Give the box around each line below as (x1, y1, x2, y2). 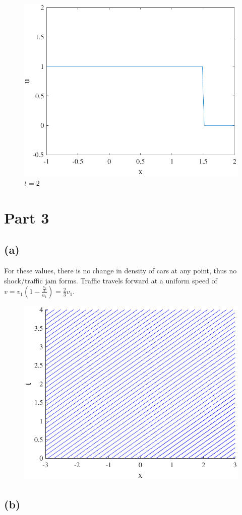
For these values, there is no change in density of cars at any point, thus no (4, 265, 237, 276)
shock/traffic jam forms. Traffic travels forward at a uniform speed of (4, 275, 217, 285)
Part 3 (4, 207, 49, 228)
